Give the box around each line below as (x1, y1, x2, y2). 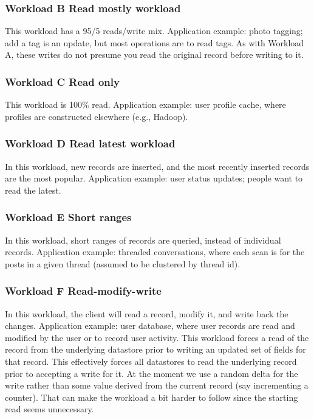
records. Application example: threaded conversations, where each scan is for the (5, 245, 305, 258)
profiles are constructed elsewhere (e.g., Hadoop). (5, 110, 188, 122)
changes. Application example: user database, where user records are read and (5, 319, 295, 332)
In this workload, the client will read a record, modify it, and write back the (5, 307, 288, 320)
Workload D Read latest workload (5, 136, 176, 151)
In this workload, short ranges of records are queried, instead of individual (5, 233, 281, 246)
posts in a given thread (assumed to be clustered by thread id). (5, 257, 241, 270)
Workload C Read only (5, 74, 120, 89)
